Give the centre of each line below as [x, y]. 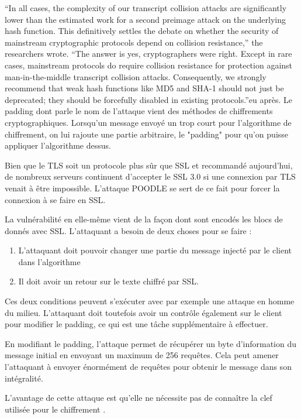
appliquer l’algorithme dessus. [58, 145]
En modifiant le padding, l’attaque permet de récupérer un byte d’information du [151, 343]
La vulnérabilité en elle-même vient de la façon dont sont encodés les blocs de [144, 219]
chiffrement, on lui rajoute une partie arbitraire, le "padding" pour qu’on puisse [147, 134]
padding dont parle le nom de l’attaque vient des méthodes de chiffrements [139, 111]
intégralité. [24, 378]
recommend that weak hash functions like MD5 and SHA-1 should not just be [144, 88]
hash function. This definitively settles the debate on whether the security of [142, 31]
